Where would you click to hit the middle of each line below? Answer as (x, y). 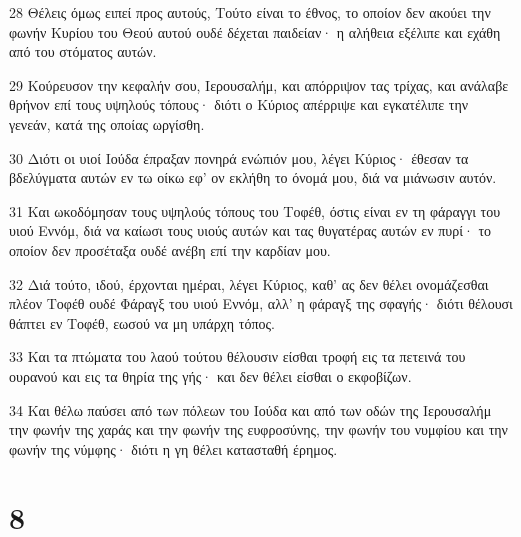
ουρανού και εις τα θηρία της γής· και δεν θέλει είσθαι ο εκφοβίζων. (210, 375)
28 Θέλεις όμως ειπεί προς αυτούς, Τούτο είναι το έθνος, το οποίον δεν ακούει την (250, 12)
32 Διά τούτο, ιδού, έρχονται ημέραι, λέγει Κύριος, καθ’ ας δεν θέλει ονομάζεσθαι (249, 283)
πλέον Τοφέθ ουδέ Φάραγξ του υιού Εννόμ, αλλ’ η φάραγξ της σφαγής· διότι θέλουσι (261, 303)
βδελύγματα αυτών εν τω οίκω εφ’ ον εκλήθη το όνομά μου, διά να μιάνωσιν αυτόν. (253, 177)
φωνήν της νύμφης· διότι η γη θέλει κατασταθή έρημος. (173, 448)
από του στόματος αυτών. (83, 51)
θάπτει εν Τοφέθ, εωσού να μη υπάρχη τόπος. (142, 322)
